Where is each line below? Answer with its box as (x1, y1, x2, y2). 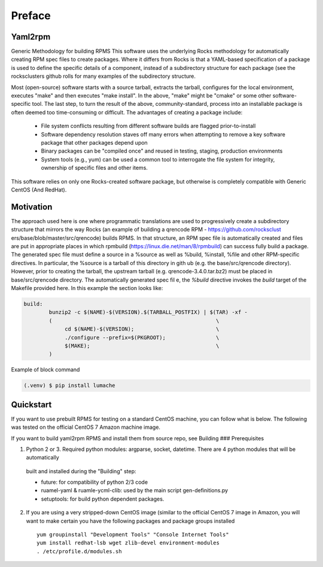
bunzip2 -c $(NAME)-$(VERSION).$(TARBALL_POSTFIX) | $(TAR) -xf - (48, 309, 248, 316)
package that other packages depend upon (41, 139, 148, 146)
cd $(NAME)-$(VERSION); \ (65, 326, 220, 333)
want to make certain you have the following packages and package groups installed (26, 517, 235, 525)
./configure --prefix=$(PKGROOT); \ (65, 334, 220, 341)
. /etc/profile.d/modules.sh (36, 548, 122, 554)
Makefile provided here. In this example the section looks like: (11, 284, 163, 291)
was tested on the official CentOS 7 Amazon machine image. (11, 423, 161, 431)
